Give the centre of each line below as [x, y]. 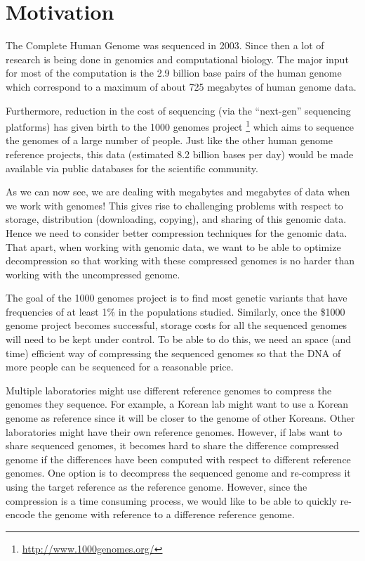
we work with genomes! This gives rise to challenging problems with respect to [174, 205]
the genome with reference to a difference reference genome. [166, 514]
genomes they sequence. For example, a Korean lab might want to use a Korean [177, 404]
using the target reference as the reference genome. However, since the [157, 486]
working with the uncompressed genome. [93, 274]
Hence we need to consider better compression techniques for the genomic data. [177, 232]
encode [20, 514]
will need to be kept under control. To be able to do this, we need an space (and [179, 339]
